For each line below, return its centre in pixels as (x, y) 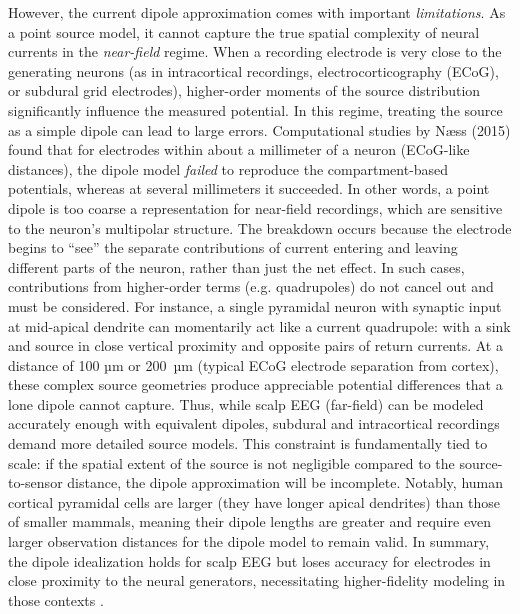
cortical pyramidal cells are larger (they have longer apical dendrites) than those (254, 501)
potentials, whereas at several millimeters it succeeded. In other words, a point (249, 188)
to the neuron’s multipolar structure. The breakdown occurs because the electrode (260, 227)
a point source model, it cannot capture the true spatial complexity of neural (244, 31)
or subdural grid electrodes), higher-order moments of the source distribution (244, 90)
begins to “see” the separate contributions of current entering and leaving (233, 247)
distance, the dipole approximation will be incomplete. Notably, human (285, 482)
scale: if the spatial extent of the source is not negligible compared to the (231, 462)
